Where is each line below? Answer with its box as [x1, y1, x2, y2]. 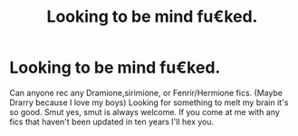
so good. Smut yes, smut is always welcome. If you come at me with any [9, 106, 281, 117]
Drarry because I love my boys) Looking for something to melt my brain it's [9, 97, 289, 108]
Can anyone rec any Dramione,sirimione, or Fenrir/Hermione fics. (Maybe [9, 87, 284, 98]
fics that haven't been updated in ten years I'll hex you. [9, 116, 215, 127]
